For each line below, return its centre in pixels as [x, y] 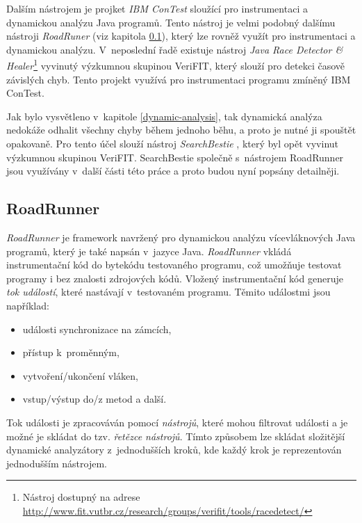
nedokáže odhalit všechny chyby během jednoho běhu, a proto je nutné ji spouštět [181, 130]
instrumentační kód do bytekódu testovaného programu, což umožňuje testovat [174, 265]
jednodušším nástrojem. [57, 463]
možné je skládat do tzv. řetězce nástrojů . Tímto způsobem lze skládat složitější [176, 436]
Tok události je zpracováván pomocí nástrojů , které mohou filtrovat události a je [177, 422]
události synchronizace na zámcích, [97, 329]
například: [28, 305]
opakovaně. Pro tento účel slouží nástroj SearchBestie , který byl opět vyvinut [173, 143]
